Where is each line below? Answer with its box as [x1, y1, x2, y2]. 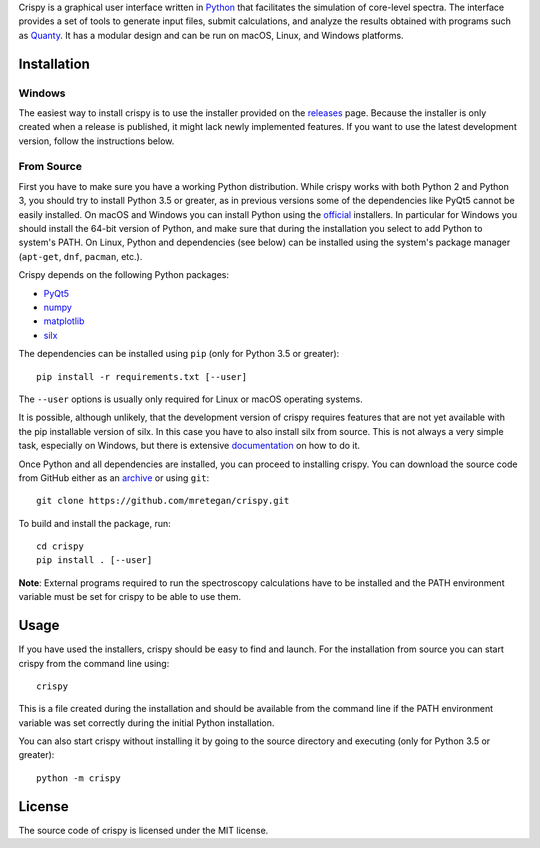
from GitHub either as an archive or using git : [18, 471, 210, 484]
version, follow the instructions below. [18, 135, 175, 147]
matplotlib [43, 315, 85, 327]
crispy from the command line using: [18, 657, 170, 669]
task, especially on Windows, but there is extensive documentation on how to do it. [18, 440, 360, 452]
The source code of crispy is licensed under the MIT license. [18, 824, 269, 836]
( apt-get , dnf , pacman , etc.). [18, 250, 143, 262]
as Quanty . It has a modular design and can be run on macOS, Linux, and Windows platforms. [18, 29, 404, 41]
